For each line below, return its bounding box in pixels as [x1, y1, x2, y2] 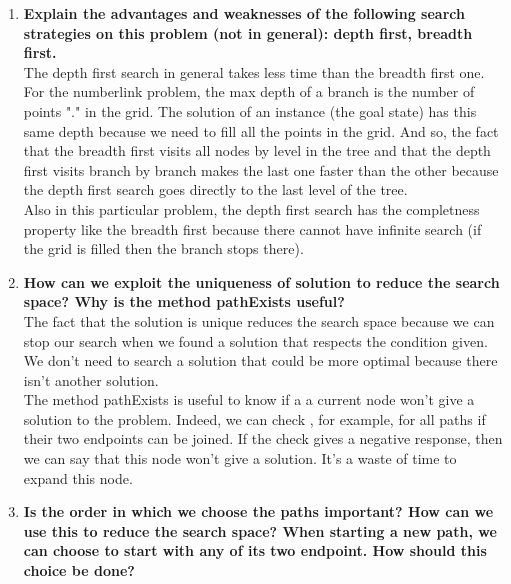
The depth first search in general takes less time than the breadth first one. [23, 61, 485, 82]
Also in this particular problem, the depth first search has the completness [23, 198, 480, 219]
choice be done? [23, 560, 135, 581]
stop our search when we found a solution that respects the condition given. [23, 330, 488, 351]
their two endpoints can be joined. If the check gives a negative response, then [23, 428, 503, 449]
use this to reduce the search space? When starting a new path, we [23, 520, 497, 541]
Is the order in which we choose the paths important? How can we [23, 501, 494, 522]
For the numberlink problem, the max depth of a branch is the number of [23, 81, 475, 102]
